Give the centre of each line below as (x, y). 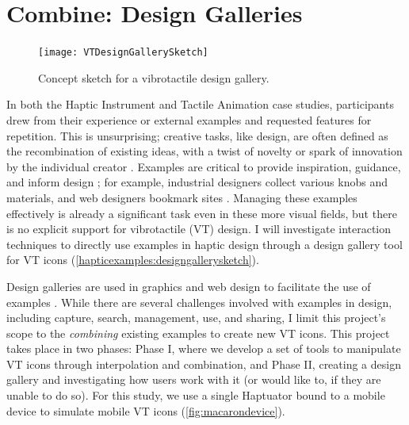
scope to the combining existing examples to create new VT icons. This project (198, 333)
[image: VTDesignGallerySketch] (123, 53)
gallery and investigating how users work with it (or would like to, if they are (194, 379)
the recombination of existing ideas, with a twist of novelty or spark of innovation (204, 151)
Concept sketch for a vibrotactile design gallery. (154, 77)
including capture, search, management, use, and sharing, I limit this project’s (196, 318)
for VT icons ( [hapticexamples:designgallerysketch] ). (133, 260)
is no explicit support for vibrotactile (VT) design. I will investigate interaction (199, 229)
